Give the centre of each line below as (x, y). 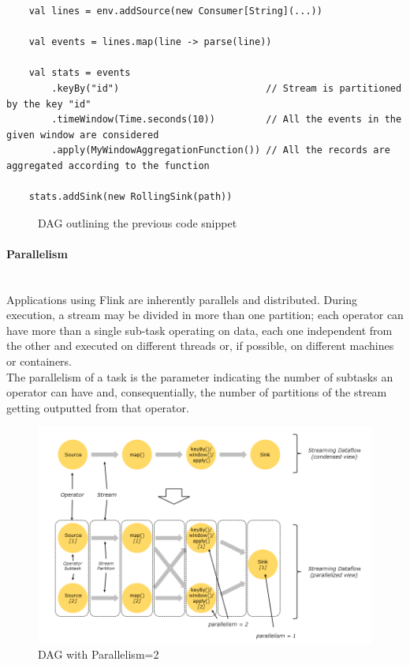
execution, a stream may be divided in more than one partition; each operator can (205, 315)
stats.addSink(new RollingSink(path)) (130, 197)
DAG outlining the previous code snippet (138, 222)
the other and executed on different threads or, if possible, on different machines (200, 346)
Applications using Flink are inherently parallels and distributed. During (182, 299)
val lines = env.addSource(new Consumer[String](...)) (175, 11)
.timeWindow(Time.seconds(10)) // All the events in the (227, 120)
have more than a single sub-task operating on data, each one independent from (199, 330)
